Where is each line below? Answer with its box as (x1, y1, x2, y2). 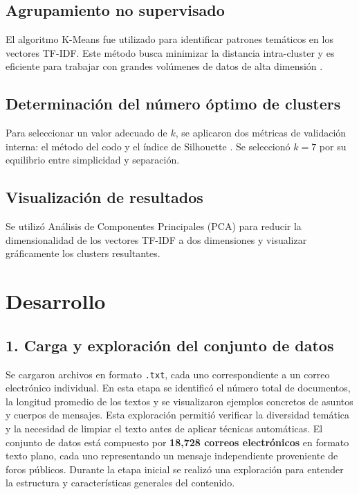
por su (319, 139, 347, 153)
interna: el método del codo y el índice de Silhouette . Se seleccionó (6, 139, 291, 153)
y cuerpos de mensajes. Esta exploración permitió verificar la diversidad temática (6, 407, 350, 422)
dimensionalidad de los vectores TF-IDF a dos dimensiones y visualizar (6, 232, 307, 247)
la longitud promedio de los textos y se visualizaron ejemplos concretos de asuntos (6, 394, 353, 408)
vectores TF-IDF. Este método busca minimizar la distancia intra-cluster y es (6, 45, 335, 60)
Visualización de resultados (6, 186, 203, 208)
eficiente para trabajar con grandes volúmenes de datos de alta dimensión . (6, 59, 323, 73)
